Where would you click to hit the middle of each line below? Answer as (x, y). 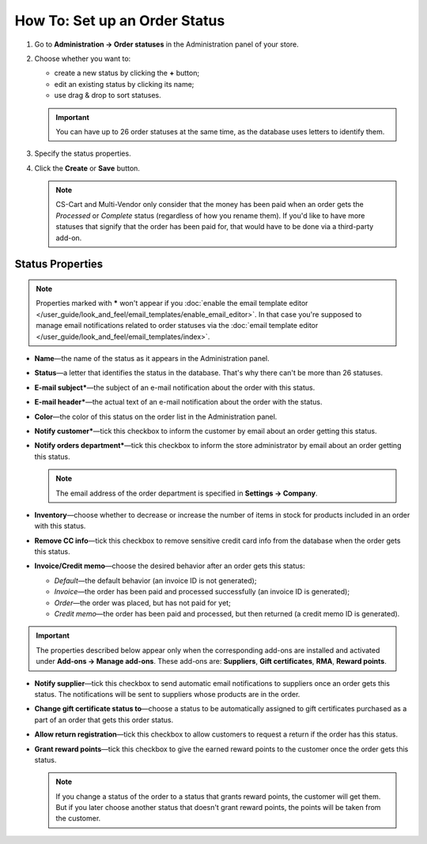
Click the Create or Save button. (87, 168)
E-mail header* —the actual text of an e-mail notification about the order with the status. (179, 402)
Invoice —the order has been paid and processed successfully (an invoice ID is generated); (202, 592)
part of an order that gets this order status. (104, 720)
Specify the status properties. (83, 153)
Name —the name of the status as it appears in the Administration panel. (152, 358)
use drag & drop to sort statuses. (108, 96)
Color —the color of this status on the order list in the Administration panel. (156, 416)
